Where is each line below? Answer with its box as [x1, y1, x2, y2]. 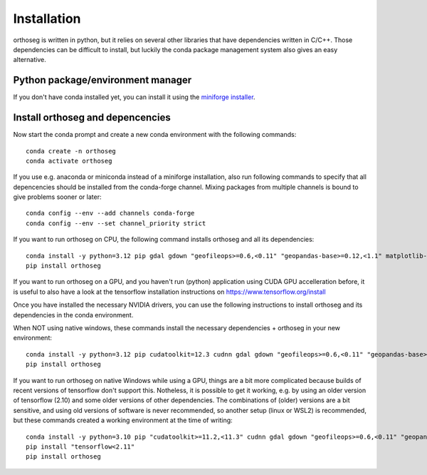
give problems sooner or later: [13, 193, 102, 201]
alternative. [13, 56, 46, 64]
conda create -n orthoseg [26, 147, 117, 155]
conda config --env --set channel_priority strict [26, 219, 206, 228]
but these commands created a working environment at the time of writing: [13, 416, 233, 424]
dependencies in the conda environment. [13, 310, 134, 319]
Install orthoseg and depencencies [13, 111, 171, 124]
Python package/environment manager [13, 74, 192, 86]
